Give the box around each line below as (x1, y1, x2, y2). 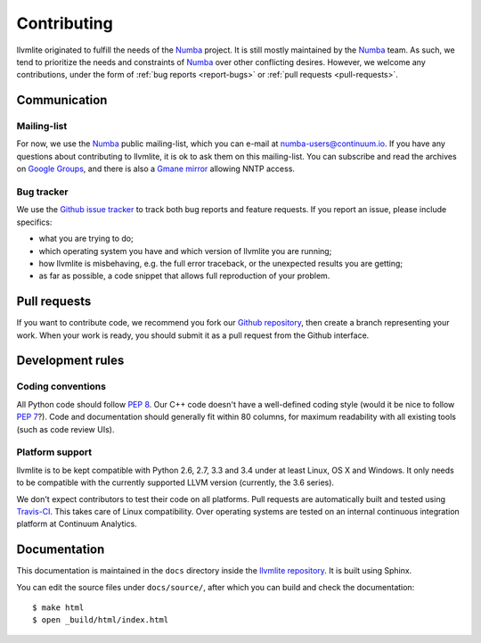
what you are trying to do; (38, 233, 134, 244)
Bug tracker (16, 185, 69, 198)
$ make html (32, 602, 85, 613)
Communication (16, 93, 108, 108)
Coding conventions (16, 380, 107, 392)
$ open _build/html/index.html (32, 615, 169, 625)
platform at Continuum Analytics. (16, 518, 137, 530)
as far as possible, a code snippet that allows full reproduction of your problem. (38, 270, 330, 281)
